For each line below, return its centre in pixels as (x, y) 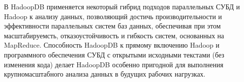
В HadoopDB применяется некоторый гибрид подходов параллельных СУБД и (122, 6)
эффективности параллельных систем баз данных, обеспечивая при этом (112, 26)
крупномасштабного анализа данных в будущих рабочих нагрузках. (105, 74)
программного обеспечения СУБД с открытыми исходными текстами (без (114, 54)
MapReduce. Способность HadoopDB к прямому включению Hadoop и (112, 45)
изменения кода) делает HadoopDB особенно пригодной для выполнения (114, 64)
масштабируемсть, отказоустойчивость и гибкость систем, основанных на (114, 35)
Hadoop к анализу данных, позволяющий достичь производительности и (113, 16)
